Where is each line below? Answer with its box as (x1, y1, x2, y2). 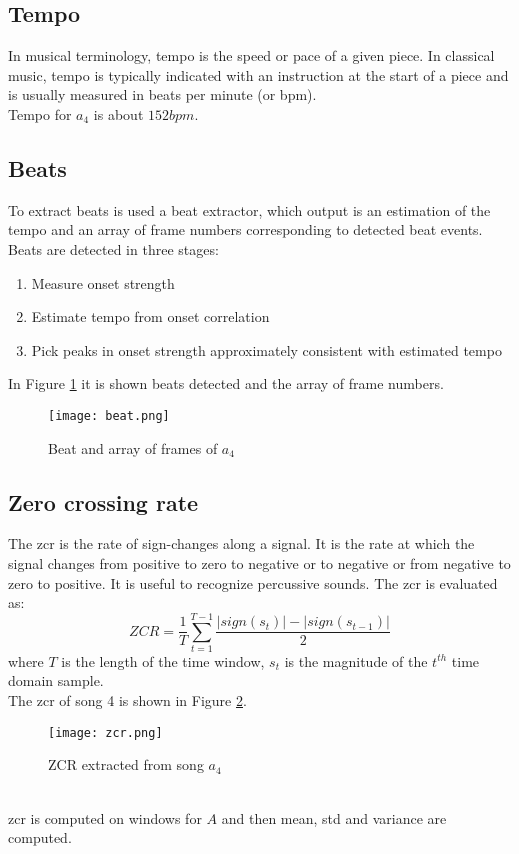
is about (93, 103, 144, 124)
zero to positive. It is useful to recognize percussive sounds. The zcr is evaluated (8, 572, 498, 593)
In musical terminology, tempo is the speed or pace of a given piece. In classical (8, 45, 495, 66)
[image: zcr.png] (48, 725, 163, 740)
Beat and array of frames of (48, 437, 218, 458)
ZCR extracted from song (48, 754, 204, 775)
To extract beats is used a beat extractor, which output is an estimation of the (8, 199, 491, 220)
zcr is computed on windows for (8, 807, 202, 828)
